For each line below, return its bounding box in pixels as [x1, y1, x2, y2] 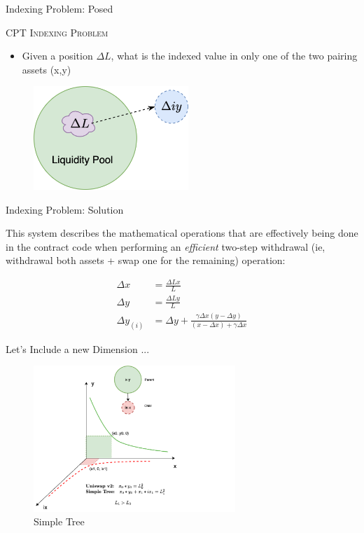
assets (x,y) [22, 62, 71, 76]
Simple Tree [34, 514, 85, 529]
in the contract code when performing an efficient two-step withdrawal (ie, [6, 239, 325, 254]
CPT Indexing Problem [6, 25, 108, 39]
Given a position [22, 48, 93, 63]
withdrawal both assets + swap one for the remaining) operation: [6, 253, 286, 268]
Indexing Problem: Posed [6, 1, 113, 15]
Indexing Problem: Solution [6, 202, 124, 216]
